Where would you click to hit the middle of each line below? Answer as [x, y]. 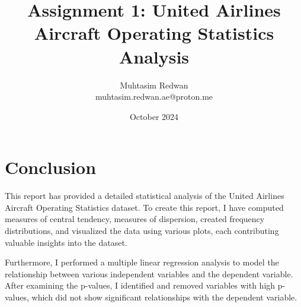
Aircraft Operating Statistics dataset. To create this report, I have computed [144, 207]
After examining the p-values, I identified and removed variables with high [140, 285]
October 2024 [154, 116]
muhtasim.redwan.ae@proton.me [154, 96]
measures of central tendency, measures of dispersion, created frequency [135, 219]
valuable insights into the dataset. [66, 242]
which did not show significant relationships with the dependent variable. [164, 297]
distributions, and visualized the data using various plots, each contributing [142, 230]
